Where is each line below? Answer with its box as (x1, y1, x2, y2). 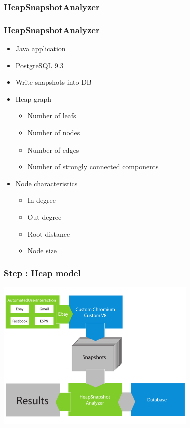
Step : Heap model (4, 266, 81, 279)
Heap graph (15, 93, 52, 104)
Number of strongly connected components (27, 161, 159, 172)
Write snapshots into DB (15, 77, 92, 87)
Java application (15, 43, 66, 54)
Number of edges (27, 144, 79, 155)
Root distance (27, 228, 70, 239)
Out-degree (27, 212, 62, 222)
